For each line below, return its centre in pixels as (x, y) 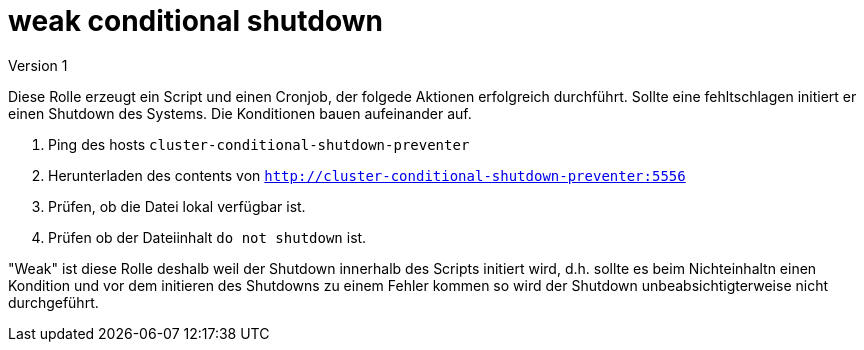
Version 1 (38, 65)
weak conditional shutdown (195, 21)
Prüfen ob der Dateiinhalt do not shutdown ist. (207, 237)
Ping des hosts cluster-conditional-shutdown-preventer (259, 144)
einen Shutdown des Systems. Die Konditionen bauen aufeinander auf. (240, 113)
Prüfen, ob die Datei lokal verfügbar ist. (177, 206)
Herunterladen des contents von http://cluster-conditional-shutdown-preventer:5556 (367, 175)
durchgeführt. (53, 302)
